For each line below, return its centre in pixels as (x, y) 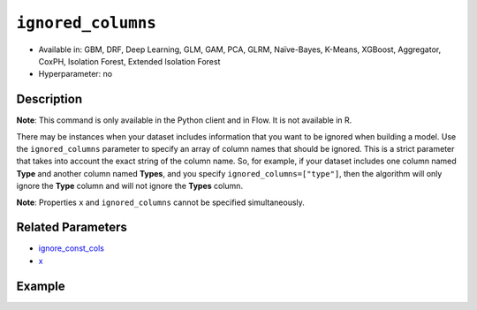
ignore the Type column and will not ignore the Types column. (129, 186)
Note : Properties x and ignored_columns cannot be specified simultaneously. (160, 202)
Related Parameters (72, 227)
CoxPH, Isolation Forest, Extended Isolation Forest (129, 61)
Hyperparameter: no (76, 74)
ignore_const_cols (72, 248)
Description (49, 99)
